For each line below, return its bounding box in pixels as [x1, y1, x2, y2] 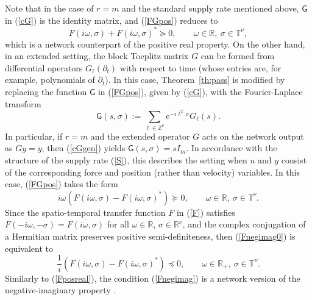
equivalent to [5, 241, 53, 254]
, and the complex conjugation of [182, 218, 306, 230]
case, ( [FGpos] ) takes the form [5, 177, 118, 190]
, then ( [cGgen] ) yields [41, 141, 126, 154]
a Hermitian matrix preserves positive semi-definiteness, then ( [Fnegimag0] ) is [5, 229, 296, 242]
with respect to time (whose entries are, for [119, 61, 282, 74]
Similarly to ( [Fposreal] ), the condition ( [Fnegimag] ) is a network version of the [5, 271, 300, 284]
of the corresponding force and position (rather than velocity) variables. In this [5, 165, 300, 178]
